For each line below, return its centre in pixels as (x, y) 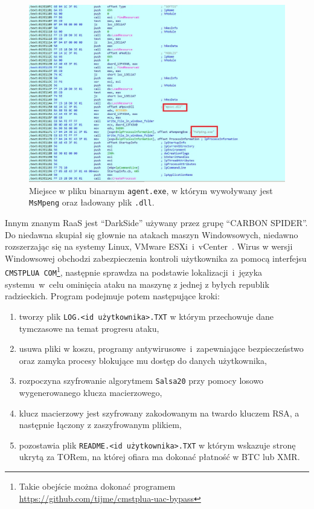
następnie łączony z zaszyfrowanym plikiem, (100, 425)
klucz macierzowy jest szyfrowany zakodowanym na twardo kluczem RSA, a (159, 413)
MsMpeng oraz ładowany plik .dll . (92, 202)
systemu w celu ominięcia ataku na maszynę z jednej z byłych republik (137, 284)
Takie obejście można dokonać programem (97, 486)
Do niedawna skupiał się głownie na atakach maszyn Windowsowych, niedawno (152, 234)
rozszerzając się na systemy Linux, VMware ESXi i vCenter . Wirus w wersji (149, 246)
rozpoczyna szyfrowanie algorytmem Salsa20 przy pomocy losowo (141, 381)
